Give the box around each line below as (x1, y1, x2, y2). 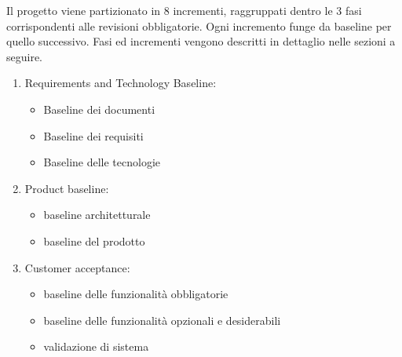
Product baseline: (24, 180, 109, 196)
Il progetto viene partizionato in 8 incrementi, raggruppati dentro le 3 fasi (6, 2, 362, 18)
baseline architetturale (43, 206, 151, 223)
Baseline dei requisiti (43, 127, 144, 144)
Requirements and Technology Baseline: (24, 75, 217, 91)
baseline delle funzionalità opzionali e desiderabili (43, 311, 281, 328)
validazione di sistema (43, 338, 149, 355)
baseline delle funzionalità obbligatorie (43, 286, 228, 302)
